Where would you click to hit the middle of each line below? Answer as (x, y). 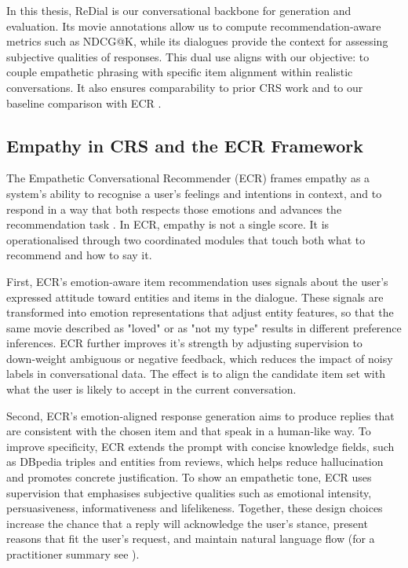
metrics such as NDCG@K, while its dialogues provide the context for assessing (197, 41)
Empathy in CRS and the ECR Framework (185, 145)
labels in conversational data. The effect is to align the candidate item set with (196, 374)
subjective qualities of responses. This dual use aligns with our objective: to (188, 56)
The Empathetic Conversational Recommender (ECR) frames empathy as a (188, 178)
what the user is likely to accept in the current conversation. (151, 389)
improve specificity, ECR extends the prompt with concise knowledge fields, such (200, 446)
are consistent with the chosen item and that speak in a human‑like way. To (189, 431)
